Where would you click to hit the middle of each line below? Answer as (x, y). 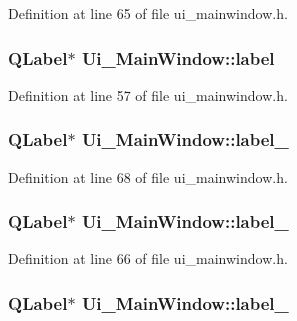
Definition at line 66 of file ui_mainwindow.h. (148, 258)
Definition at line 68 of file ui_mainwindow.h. (148, 176)
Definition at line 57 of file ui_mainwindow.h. (148, 94)
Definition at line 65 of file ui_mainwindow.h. (148, 13)
